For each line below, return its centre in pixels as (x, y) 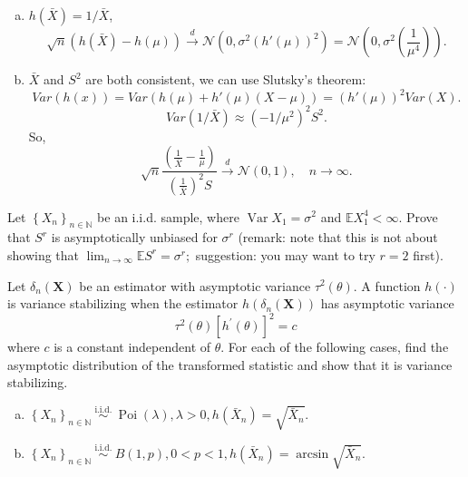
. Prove (418, 216)
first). (428, 254)
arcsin (312, 454)
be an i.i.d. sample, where (168, 216)
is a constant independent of (132, 347)
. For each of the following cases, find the (335, 347)
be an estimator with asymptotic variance (195, 285)
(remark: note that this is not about (338, 237)
